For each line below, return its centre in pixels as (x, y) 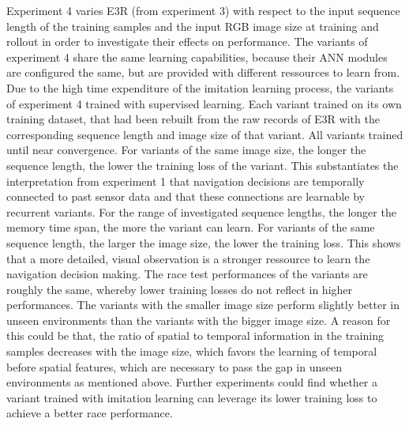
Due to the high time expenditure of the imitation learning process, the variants (200, 87)
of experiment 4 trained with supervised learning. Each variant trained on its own (204, 103)
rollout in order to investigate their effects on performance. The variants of (187, 41)
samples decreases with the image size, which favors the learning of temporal (192, 351)
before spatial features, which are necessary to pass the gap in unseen (174, 366)
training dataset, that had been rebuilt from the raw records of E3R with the (193, 119)
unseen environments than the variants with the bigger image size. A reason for (199, 320)
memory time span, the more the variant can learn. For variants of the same (191, 227)
